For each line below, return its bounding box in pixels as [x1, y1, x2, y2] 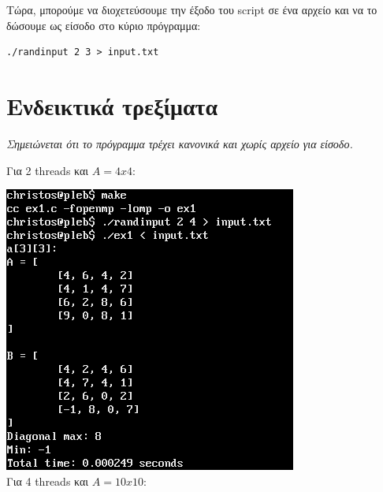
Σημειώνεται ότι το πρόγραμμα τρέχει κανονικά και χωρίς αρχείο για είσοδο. [6, 135, 353, 151]
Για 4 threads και [6, 472, 89, 489]
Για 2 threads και [6, 162, 89, 178]
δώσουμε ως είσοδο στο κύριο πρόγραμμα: [6, 17, 201, 33]
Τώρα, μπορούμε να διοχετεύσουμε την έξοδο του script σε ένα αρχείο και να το [6, 2, 377, 17]
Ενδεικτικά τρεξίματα [6, 89, 218, 121]
